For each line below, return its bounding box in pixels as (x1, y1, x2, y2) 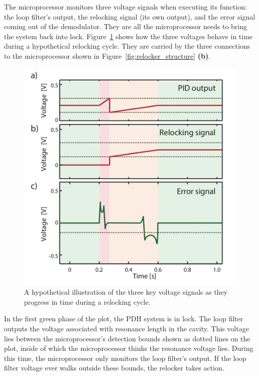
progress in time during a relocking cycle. (24, 296, 151, 307)
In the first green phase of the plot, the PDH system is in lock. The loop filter (4, 313, 243, 324)
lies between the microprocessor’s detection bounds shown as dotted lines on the (4, 333, 250, 343)
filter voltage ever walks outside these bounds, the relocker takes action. (4, 362, 224, 373)
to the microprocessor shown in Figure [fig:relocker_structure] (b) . (4, 50, 210, 61)
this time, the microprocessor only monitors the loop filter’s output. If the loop (4, 352, 246, 363)
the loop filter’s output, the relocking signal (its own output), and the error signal (4, 11, 255, 22)
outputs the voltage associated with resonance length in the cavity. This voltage (4, 323, 249, 333)
